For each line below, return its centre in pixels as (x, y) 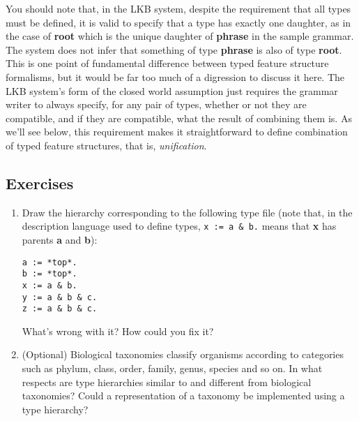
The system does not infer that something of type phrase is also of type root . (174, 49)
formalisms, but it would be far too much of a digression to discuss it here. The (175, 76)
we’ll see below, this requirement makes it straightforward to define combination (177, 132)
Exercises (40, 183)
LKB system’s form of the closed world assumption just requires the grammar (172, 90)
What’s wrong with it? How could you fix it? (118, 331)
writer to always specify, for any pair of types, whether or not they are (156, 104)
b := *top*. (49, 274)
